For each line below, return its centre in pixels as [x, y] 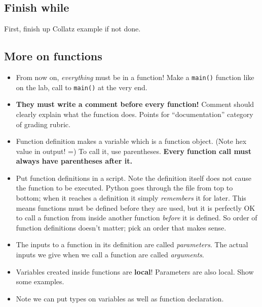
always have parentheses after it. [74, 161]
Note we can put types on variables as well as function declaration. [120, 298]
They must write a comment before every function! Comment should [135, 104]
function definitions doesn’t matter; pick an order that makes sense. [121, 227]
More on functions [53, 56]
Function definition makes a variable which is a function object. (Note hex [131, 141]
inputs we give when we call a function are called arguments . [110, 255]
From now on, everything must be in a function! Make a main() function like [135, 77]
